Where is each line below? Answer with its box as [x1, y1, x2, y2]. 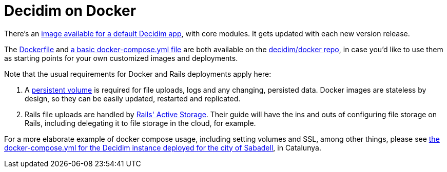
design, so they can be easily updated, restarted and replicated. [25, 94, 241, 103]
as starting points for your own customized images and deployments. [4, 53, 238, 62]
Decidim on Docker [4, 2, 137, 19]
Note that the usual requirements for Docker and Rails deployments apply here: [4, 69, 271, 78]
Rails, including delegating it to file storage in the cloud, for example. [25, 118, 256, 127]
